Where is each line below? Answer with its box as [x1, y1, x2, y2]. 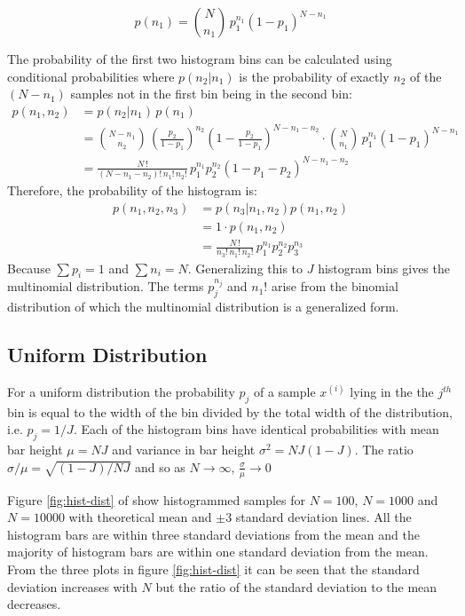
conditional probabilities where [7, 67, 175, 85]
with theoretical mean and [68, 508, 212, 526]
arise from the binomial [271, 277, 398, 296]
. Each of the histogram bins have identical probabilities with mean [73, 420, 439, 438]
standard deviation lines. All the [235, 508, 412, 526]
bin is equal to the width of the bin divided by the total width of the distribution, [7, 402, 453, 421]
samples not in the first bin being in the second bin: [70, 84, 352, 103]
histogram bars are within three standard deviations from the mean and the [7, 525, 420, 543]
